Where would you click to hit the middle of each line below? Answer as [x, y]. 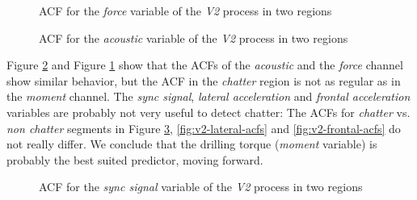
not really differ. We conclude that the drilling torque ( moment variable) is [192, 144]
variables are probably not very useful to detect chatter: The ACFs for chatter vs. [208, 112]
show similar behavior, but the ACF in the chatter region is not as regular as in [204, 80]
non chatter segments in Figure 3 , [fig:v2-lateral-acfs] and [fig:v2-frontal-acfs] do [204, 128]
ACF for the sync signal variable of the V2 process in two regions [201, 187]
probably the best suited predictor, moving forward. [135, 159]
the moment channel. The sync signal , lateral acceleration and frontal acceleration [208, 96]
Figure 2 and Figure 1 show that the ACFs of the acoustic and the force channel [205, 65]
